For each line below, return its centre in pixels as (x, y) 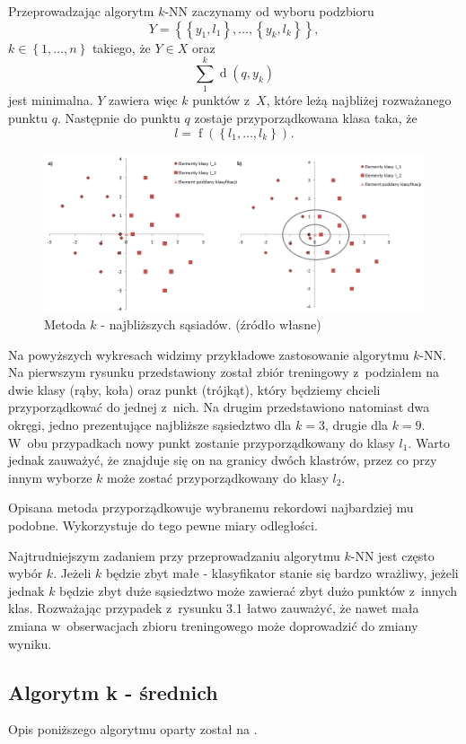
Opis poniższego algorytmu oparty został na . (133, 729)
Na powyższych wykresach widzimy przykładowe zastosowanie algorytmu (209, 354)
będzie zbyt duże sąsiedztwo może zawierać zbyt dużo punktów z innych (259, 590)
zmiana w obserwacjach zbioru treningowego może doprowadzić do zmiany (213, 625)
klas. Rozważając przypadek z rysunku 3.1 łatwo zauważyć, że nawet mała (214, 608)
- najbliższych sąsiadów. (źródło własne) (211, 324)
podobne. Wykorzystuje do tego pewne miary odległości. (163, 525)
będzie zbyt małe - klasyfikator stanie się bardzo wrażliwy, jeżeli (282, 573)
